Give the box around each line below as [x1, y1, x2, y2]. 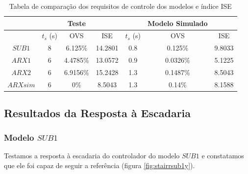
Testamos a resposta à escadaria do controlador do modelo [4, 150, 180, 160]
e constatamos [201, 150, 244, 160]
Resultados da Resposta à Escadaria [4, 105, 191, 121]
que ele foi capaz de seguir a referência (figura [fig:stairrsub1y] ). [4, 160, 195, 170]
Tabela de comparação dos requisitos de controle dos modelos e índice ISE [9, 1, 232, 11]
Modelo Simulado [147, 18, 208, 28]
